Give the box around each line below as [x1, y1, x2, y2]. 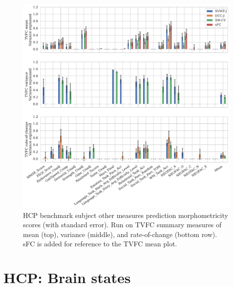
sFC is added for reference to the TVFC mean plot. [23, 239, 177, 249]
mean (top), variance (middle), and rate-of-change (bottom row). [23, 229, 217, 239]
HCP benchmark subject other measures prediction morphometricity [23, 210, 228, 220]
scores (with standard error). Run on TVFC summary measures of [23, 219, 222, 230]
